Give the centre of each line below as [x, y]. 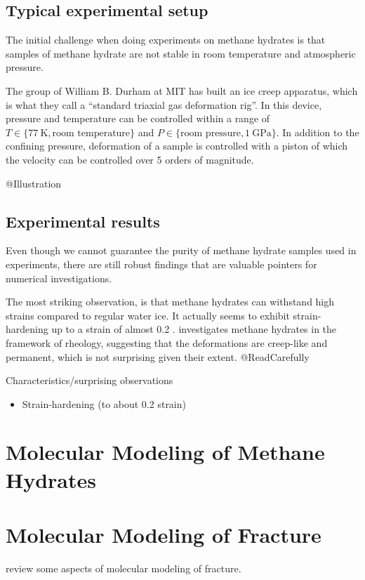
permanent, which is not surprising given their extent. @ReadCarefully [158, 356]
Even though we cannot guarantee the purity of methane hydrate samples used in [181, 250]
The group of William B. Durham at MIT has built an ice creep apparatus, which [182, 90]
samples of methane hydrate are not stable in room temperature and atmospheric [181, 53]
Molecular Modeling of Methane [165, 452]
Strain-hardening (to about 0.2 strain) [104, 403]
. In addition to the [318, 132]
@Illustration [34, 183]
